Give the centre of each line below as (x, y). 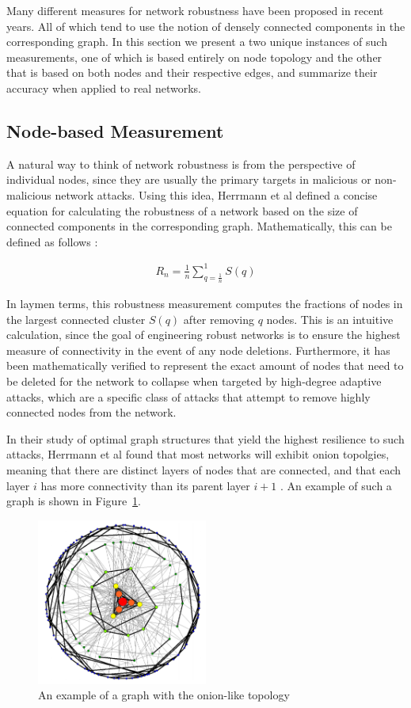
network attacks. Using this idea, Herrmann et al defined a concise (216, 194)
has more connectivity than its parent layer (145, 485)
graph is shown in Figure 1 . (74, 501)
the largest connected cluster (76, 319)
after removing (219, 319)
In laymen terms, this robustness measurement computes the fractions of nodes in (205, 304)
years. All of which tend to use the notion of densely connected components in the (206, 26)
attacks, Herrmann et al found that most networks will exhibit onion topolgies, (198, 454)
